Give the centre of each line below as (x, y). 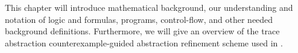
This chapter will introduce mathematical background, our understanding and (149, 7)
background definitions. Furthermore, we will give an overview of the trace (142, 31)
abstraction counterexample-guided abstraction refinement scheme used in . (144, 42)
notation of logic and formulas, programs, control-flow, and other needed (139, 19)
